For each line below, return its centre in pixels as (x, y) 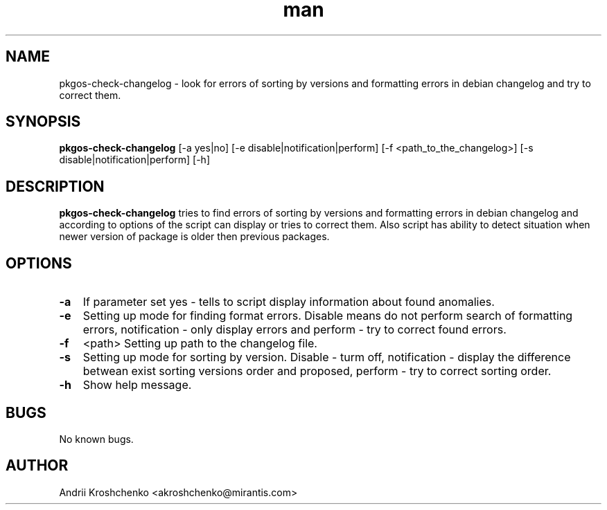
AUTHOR (37, 466)
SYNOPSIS (43, 122)
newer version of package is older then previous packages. (194, 237)
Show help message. (137, 385)
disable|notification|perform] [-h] (134, 160)
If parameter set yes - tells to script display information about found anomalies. (289, 302)
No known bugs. (96, 439)
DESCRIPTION (55, 186)
